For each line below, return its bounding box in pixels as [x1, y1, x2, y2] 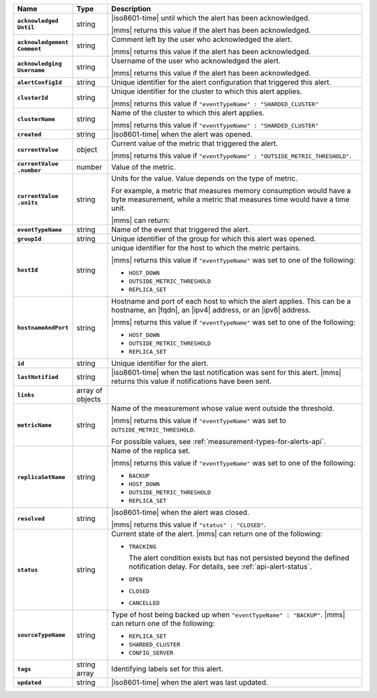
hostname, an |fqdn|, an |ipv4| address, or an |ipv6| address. [111, 305, 311, 315]
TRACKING [128, 543, 156, 550]
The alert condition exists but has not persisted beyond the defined [128, 553, 350, 562]
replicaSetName [17, 473, 66, 480]
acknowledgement [17, 38, 69, 45]
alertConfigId [17, 78, 62, 86]
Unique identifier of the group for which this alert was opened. [111, 234, 317, 243]
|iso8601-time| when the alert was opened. [111, 129, 253, 139]
